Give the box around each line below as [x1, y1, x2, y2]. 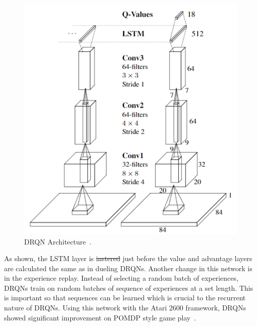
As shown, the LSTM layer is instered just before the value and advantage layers [4, 253, 252, 264]
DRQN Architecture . [24, 236, 91, 247]
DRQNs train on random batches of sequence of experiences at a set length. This [4, 282, 253, 293]
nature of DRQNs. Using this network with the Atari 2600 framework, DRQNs [4, 302, 246, 313]
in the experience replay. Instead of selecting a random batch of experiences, [4, 273, 238, 283]
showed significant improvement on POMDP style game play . [4, 312, 196, 322]
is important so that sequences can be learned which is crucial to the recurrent [4, 292, 246, 303]
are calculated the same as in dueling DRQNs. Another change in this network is [4, 263, 252, 273]
